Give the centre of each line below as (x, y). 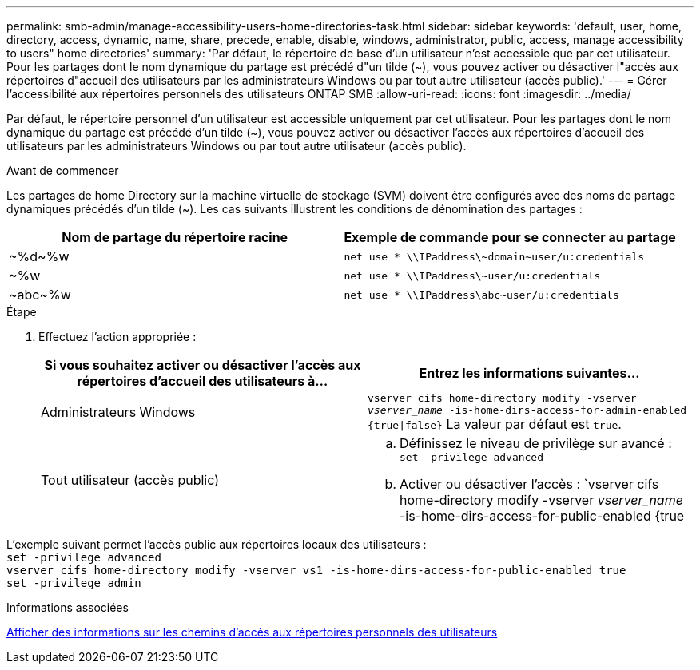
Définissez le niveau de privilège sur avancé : (536, 443)
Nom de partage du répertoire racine (175, 237)
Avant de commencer (63, 170)
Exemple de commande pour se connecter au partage (510, 237)
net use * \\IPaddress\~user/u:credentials (472, 276)
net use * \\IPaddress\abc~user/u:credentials (481, 295)
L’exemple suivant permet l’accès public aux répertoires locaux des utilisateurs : (217, 544)
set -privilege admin (74, 583)
